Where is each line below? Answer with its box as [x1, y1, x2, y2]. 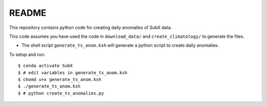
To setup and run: [9, 52, 45, 57]
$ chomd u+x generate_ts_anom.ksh [18, 77, 101, 82]
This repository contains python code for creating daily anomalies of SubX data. [9, 25, 172, 30]
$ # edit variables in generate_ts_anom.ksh [18, 70, 128, 76]
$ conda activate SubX [18, 63, 73, 69]
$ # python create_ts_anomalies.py [18, 90, 104, 96]
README [9, 7, 46, 18]
